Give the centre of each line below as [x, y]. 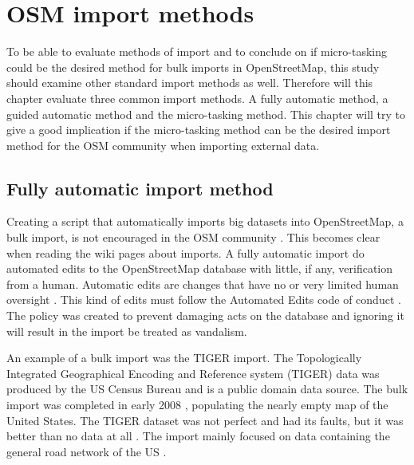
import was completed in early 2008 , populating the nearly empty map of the [197, 405]
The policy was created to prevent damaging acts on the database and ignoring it [205, 315]
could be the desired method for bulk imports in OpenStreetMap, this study [193, 67]
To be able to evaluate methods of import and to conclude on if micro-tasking [197, 51]
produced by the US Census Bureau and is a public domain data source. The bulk [207, 389]
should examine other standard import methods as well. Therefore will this [190, 83]
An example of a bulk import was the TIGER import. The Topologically [184, 358]
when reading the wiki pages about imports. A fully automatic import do [185, 252]
